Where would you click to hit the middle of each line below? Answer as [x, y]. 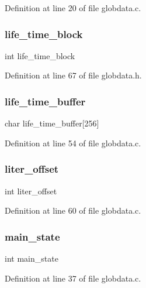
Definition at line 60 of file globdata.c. [73, 210]
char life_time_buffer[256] [52, 123]
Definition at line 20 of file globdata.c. [73, 8]
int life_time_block [40, 55]
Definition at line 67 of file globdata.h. [73, 75]
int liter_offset [31, 191]
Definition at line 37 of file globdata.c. [73, 278]
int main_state [32, 258]
